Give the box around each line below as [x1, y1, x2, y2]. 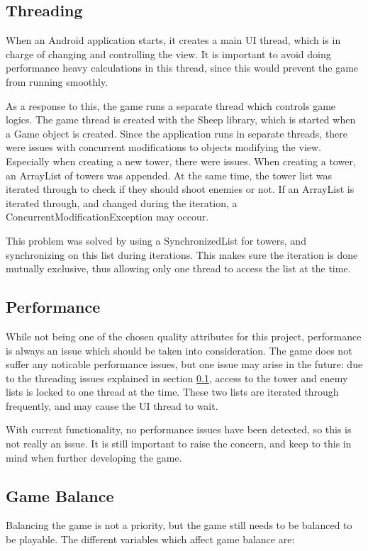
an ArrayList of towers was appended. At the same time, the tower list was [6, 167, 333, 182]
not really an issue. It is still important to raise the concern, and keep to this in [6, 436, 352, 451]
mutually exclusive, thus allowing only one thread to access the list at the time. [6, 261, 351, 276]
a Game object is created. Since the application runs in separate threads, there [6, 126, 348, 140]
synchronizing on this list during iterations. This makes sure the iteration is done [6, 247, 358, 262]
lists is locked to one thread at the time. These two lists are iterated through [6, 384, 339, 399]
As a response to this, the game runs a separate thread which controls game [6, 98, 336, 113]
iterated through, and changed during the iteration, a [6, 195, 238, 210]
